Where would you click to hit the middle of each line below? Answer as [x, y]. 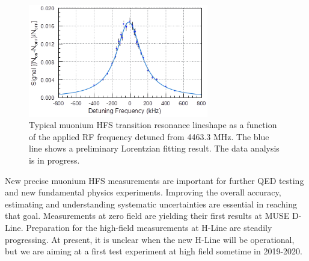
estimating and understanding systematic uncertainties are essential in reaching [151, 204]
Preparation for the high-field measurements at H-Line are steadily [149, 227]
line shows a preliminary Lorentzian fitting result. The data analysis [154, 148]
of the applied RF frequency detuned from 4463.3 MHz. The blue [149, 136]
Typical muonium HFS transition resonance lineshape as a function [153, 125]
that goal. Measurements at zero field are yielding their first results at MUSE [147, 216]
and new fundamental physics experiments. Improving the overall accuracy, [143, 192]
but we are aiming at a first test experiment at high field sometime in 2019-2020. [154, 251]
